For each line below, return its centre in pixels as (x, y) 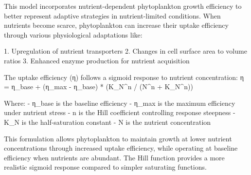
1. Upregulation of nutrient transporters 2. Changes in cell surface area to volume (125, 51)
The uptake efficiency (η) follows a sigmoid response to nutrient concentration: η (124, 77)
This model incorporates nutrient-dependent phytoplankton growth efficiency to (123, 6)
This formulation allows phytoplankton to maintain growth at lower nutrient (118, 138)
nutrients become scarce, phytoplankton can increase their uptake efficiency (116, 25)
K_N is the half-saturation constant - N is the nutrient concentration (108, 122)
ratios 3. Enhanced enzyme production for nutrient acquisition (97, 60)
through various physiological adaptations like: (73, 34)
